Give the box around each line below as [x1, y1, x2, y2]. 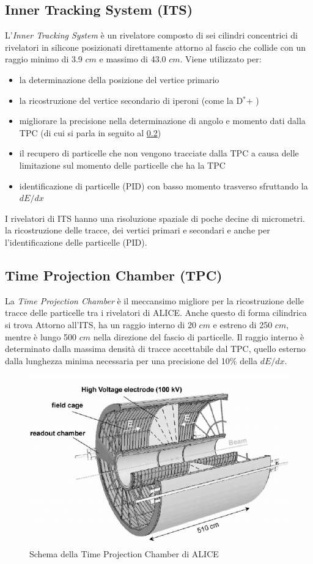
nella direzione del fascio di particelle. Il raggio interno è [93, 330, 304, 343]
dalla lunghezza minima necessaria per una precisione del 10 [5, 354, 230, 367]
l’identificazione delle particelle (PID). [5, 235, 147, 248]
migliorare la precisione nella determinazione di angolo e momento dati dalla [19, 114, 306, 127]
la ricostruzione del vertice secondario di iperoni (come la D [19, 93, 243, 106]
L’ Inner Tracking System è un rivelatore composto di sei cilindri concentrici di [5, 29, 298, 42]
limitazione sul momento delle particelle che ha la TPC [19, 158, 226, 171]
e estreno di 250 [213, 318, 273, 331]
